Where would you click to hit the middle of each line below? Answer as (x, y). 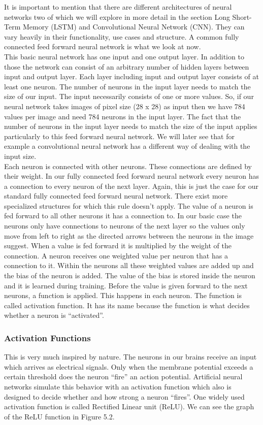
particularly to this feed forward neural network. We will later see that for (119, 136)
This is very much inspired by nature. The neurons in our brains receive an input (130, 357)
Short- (242, 17)
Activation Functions (47, 337)
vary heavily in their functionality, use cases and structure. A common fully (122, 36)
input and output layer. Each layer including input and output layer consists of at (131, 76)
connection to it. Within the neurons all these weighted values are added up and (129, 265)
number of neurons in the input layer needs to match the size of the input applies (131, 126)
